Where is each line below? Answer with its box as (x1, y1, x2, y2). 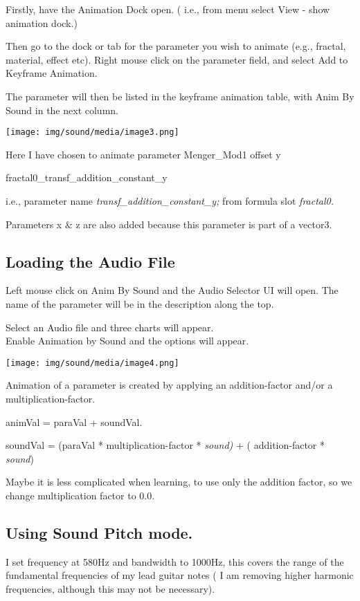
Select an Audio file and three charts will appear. (6, 320, 214, 334)
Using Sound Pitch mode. (6, 521, 193, 543)
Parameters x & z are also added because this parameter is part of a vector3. (6, 216, 332, 231)
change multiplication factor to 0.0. (6, 488, 155, 502)
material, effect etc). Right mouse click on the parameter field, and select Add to (6, 52, 348, 66)
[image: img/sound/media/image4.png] (6, 358, 179, 368)
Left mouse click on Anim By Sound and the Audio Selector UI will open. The (6, 283, 339, 297)
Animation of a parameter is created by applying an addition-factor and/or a (6, 378, 333, 392)
